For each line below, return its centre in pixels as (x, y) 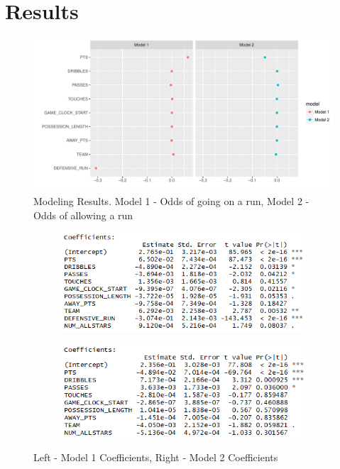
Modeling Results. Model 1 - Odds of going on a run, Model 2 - (171, 201)
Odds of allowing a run (83, 215)
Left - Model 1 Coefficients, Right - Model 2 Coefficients (156, 457)
